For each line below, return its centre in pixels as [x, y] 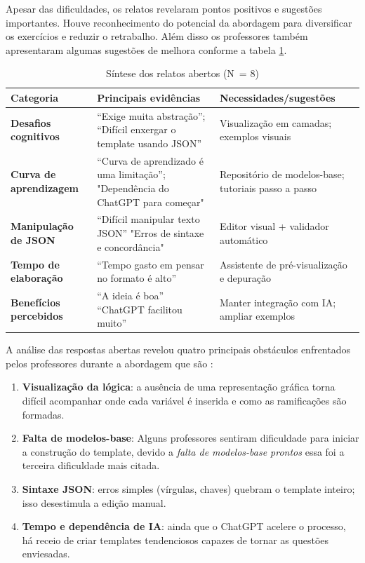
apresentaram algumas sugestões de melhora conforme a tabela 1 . [146, 49]
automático [244, 239]
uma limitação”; [131, 174]
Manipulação [42, 226]
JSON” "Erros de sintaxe [151, 233]
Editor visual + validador [274, 226]
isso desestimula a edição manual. [94, 502]
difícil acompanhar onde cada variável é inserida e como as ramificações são [184, 400]
